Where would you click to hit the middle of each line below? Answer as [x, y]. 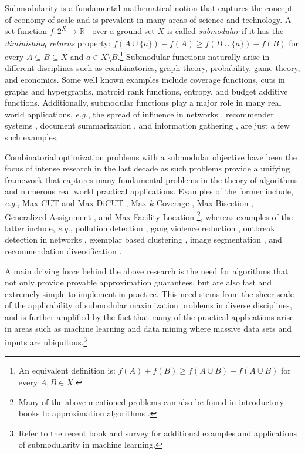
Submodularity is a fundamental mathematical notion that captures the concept [149, 8]
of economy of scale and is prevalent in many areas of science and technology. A [148, 19]
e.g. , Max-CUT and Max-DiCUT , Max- [77, 203]
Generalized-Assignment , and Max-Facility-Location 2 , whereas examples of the [149, 216]
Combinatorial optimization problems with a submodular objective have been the [151, 157]
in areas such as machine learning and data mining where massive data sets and [148, 328]
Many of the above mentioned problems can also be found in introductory [151, 401]
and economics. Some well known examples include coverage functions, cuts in [145, 80]
